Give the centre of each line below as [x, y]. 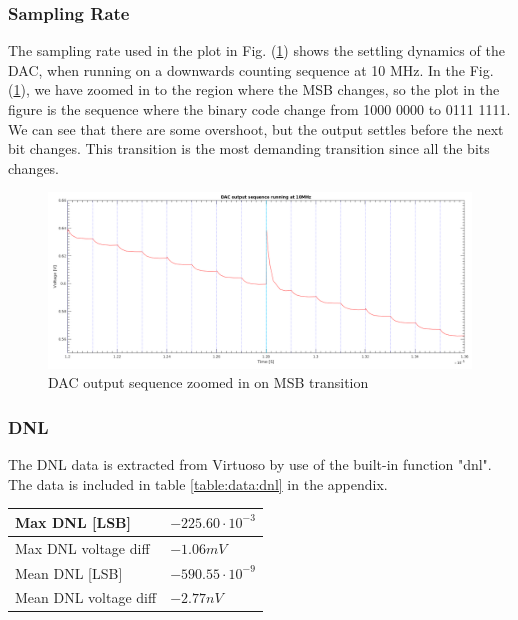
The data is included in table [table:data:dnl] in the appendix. [198, 483]
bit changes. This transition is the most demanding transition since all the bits [249, 148]
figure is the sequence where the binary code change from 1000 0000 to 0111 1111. [259, 109]
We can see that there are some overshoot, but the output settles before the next [256, 128]
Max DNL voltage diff [82, 547]
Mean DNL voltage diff [86, 597]
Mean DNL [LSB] [69, 572]
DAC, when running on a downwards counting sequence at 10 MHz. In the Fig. [251, 69]
